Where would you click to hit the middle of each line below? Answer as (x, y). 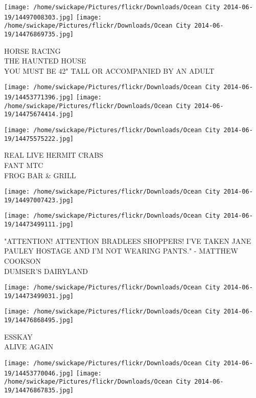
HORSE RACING (32, 50)
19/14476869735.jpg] (39, 34)
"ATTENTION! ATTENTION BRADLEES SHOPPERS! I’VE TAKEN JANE (128, 240)
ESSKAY (18, 336)
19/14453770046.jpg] (39, 373)
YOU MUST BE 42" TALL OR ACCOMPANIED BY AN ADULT (109, 70)
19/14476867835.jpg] (39, 390)
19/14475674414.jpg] (39, 114)
